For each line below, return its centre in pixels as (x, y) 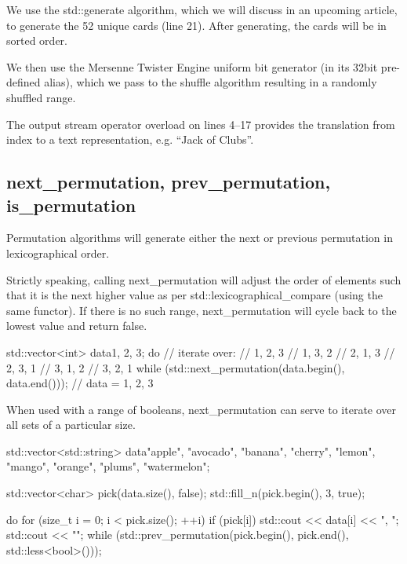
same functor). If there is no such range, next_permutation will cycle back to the (202, 310)
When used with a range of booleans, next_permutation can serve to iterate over (202, 409)
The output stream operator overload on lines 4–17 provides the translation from (201, 124)
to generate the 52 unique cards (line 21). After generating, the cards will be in (196, 25)
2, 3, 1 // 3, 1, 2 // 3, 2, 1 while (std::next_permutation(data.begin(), (176, 367)
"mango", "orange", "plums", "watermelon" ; (108, 466)
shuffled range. (41, 97)
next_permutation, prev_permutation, (169, 182)
